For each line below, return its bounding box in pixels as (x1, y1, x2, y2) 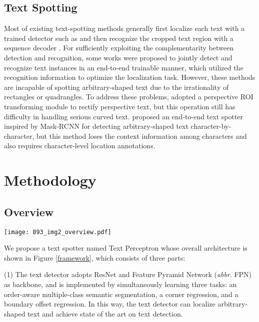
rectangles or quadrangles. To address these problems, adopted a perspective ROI (4, 91, 253, 102)
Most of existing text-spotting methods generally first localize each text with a (4, 23, 245, 33)
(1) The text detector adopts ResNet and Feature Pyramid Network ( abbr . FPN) (4, 269, 252, 280)
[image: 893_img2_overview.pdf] (4, 228, 111, 236)
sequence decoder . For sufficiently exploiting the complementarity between (4, 42, 233, 53)
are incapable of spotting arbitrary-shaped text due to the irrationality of (4, 81, 229, 92)
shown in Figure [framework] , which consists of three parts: (4, 252, 185, 263)
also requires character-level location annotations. (4, 140, 155, 151)
